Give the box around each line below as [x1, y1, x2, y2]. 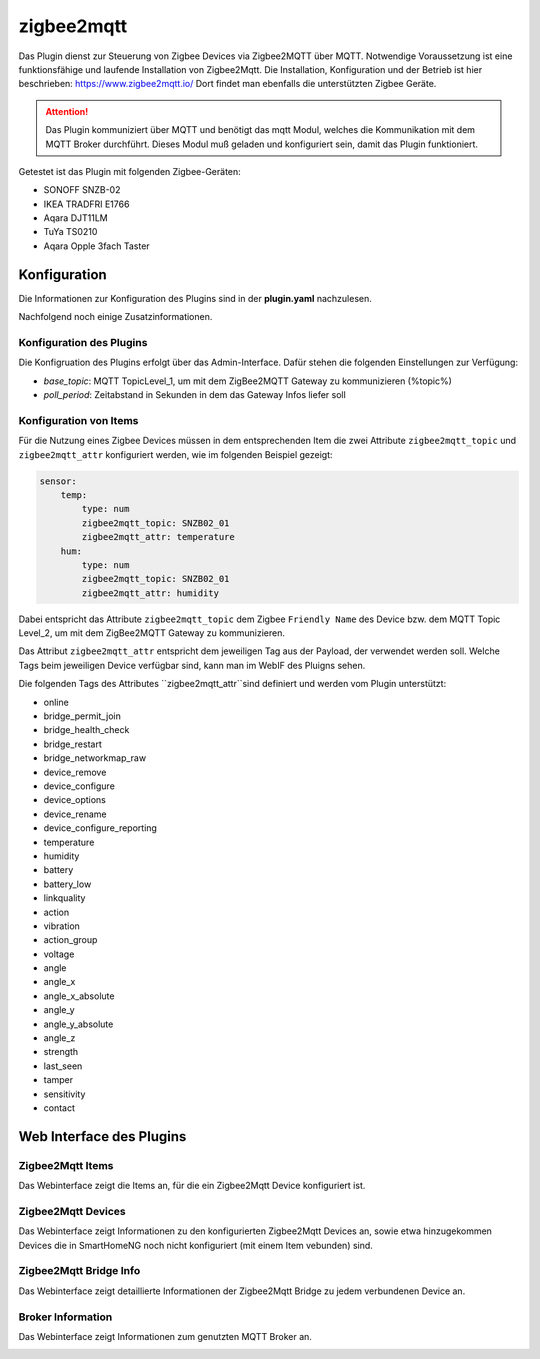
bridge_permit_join [43, 710, 122, 722]
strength [43, 1046, 79, 1058]
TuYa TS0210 [43, 226, 98, 238]
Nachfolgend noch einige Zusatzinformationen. [18, 311, 213, 323]
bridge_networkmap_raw [43, 752, 147, 764]
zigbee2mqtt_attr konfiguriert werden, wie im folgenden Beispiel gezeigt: [18, 448, 334, 460]
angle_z [43, 1032, 76, 1044]
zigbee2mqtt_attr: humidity [81, 587, 220, 599]
